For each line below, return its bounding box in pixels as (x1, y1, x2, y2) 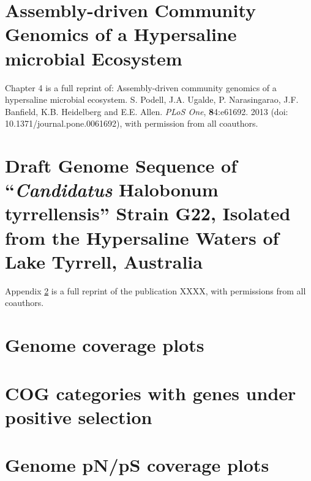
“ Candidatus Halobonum (5, 177, 219, 203)
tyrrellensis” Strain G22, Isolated (5, 201, 291, 226)
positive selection (5, 404, 152, 429)
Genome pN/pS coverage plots (5, 452, 269, 477)
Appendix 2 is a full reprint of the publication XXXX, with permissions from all (5, 284, 306, 297)
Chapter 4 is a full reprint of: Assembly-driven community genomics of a (5, 81, 277, 94)
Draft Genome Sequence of (5, 153, 237, 178)
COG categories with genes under (5, 380, 296, 405)
